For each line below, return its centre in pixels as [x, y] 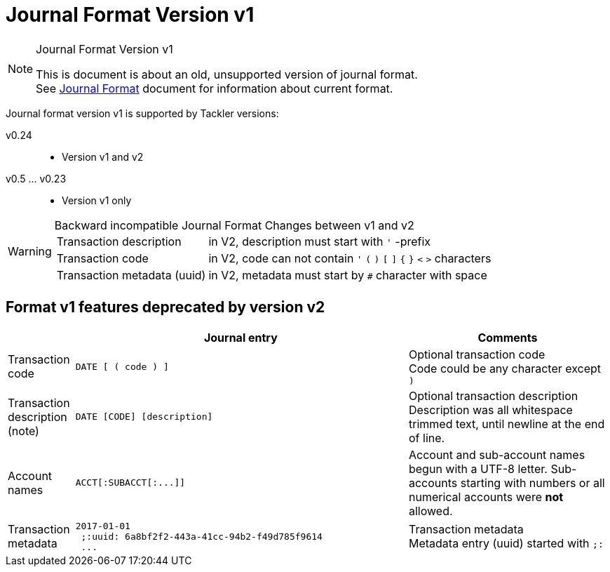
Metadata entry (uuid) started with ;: [506, 544]
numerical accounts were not [486, 497]
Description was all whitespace [490, 410]
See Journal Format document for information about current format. [215, 88]
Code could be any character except [505, 368]
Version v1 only [97, 200]
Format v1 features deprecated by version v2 [165, 307]
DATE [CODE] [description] [144, 417]
